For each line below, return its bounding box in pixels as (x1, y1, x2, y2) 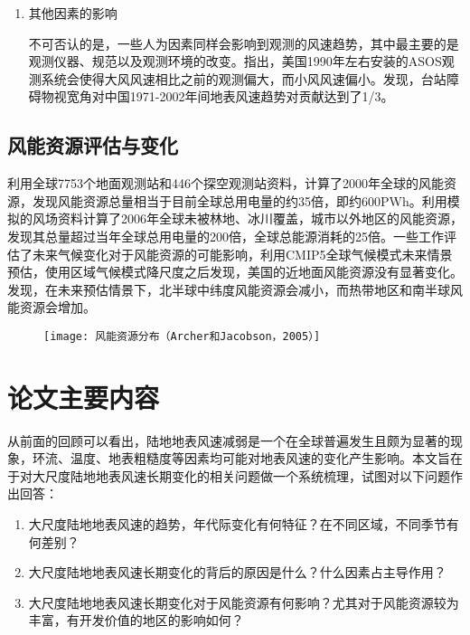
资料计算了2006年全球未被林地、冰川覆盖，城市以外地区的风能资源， (57, 209, 463, 228)
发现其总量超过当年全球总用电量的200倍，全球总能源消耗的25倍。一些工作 (7, 226, 444, 245)
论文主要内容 (7, 378, 160, 415)
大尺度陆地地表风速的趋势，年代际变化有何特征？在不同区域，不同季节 (28, 515, 446, 534)
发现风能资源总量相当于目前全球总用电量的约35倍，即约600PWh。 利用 (32, 191, 447, 210)
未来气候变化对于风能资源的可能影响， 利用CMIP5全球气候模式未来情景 (32, 244, 453, 263)
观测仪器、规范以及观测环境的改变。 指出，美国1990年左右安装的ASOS (28, 52, 442, 71)
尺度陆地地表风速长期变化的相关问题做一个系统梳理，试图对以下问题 (44, 466, 450, 485)
